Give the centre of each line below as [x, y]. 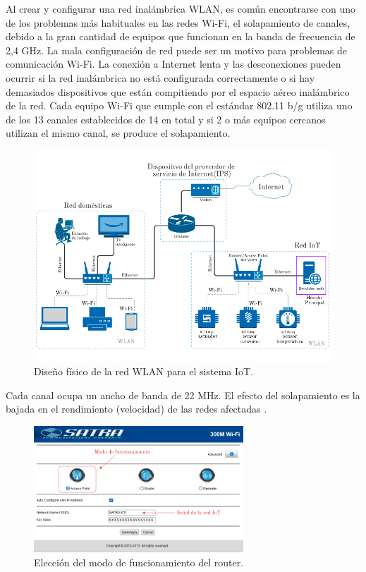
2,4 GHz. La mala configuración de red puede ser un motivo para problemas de [177, 50]
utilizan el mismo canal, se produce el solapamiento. [118, 133]
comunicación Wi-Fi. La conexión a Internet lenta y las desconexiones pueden [173, 64]
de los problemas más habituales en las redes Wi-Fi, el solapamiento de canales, [178, 22]
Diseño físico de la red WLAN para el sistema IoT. [144, 371]
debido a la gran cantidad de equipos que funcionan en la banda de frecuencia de [181, 36]
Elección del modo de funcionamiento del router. [139, 562]
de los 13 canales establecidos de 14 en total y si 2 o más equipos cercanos [166, 119]
